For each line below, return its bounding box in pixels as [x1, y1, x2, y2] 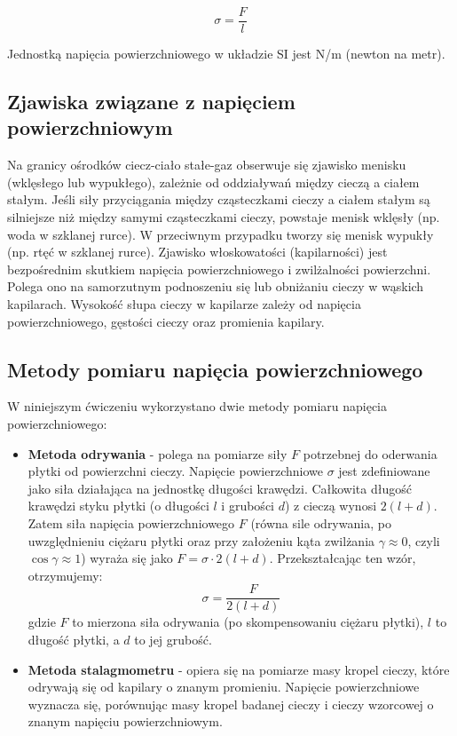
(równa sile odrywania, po [250, 513, 391, 532]
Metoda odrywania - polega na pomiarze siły [28, 444, 288, 463]
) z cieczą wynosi [284, 496, 377, 515]
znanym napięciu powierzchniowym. [28, 712, 223, 731]
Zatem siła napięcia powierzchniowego [28, 513, 235, 532]
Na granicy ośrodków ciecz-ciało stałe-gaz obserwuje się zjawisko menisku [7, 155, 406, 174]
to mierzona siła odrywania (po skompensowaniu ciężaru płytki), [72, 613, 424, 631]
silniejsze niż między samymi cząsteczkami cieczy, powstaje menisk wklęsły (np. [7, 208, 440, 226]
